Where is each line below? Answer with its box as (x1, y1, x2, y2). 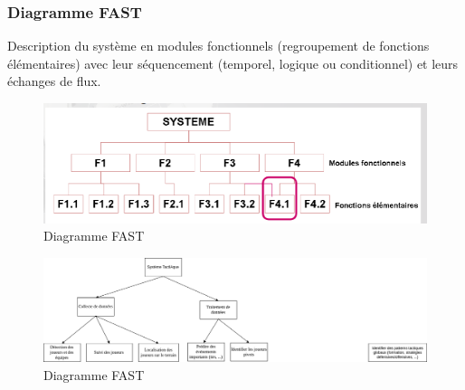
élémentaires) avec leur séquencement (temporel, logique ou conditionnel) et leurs (7, 53, 459, 72)
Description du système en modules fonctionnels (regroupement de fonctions (7, 36, 430, 55)
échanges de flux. (7, 71, 101, 90)
